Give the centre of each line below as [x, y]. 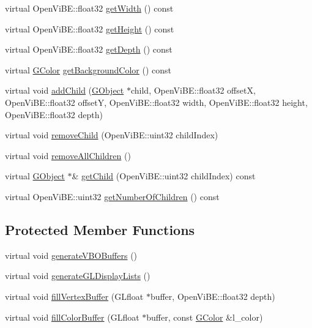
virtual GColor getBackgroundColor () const [88, 69]
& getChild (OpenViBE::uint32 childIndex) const [164, 176]
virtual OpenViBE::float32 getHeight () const [90, 28]
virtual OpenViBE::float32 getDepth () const [89, 49]
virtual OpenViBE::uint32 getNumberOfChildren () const [112, 196]
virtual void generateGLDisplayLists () [78, 276]
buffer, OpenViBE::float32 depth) [213, 296]
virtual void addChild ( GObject [65, 90]
